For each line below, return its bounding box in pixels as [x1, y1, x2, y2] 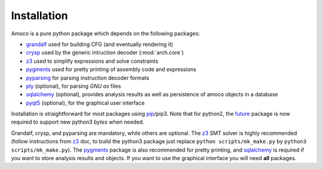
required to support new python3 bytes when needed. [11, 118, 145, 125]
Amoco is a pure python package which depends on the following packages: [11, 30, 200, 37]
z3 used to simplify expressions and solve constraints [26, 57, 159, 64]
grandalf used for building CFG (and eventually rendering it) [26, 41, 173, 48]
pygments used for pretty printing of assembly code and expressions [26, 66, 197, 73]
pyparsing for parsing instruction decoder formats [26, 74, 150, 81]
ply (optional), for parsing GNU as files [26, 82, 121, 90]
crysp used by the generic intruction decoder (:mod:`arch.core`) [26, 49, 184, 56]
